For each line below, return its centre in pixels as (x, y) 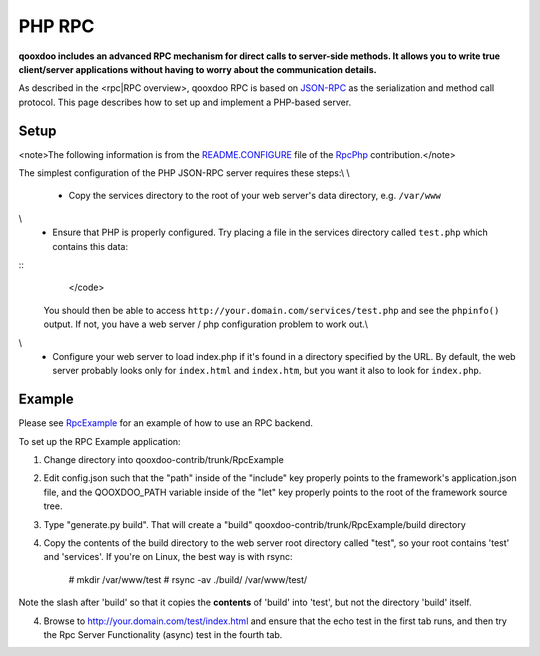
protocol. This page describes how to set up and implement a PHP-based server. (185, 102)
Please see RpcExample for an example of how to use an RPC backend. (166, 423)
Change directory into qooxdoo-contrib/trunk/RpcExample (163, 459)
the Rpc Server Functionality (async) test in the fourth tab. (163, 634)
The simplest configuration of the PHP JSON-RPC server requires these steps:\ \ (184, 173)
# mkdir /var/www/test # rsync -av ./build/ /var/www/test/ (188, 579)
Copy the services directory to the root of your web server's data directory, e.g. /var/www (255, 196)
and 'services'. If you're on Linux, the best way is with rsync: (168, 557)
